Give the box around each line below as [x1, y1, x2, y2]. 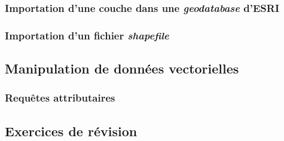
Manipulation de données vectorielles [5, 59, 239, 78]
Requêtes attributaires [5, 90, 115, 105]
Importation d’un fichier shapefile [5, 27, 169, 42]
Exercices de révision [5, 121, 138, 140]
